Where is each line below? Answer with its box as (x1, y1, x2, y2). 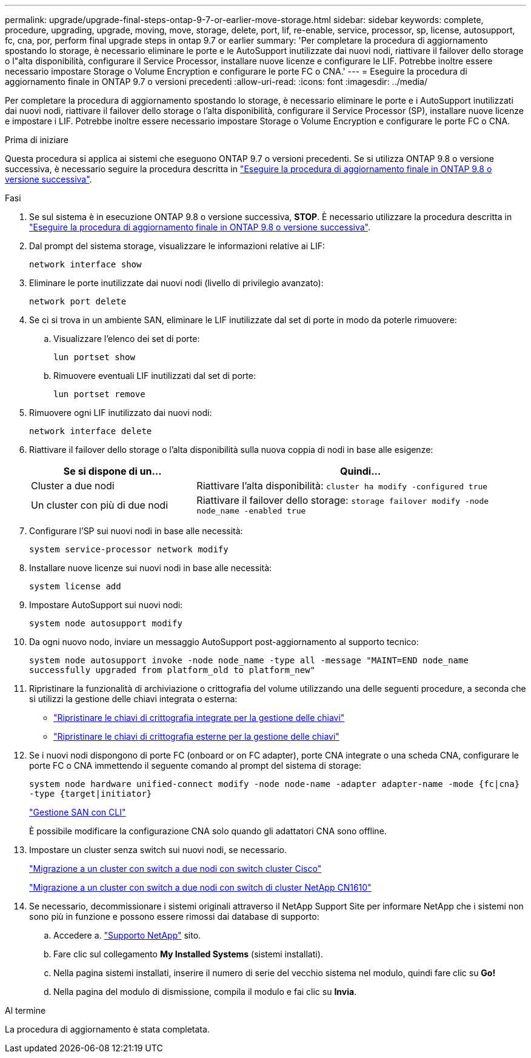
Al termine (5, 1005, 46, 1016)
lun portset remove (53, 389, 145, 399)
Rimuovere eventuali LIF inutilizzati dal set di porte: (53, 370, 256, 381)
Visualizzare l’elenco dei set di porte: (53, 333, 200, 344)
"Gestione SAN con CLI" (29, 807, 126, 817)
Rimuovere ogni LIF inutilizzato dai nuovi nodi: (29, 407, 212, 418)
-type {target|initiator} (29, 789, 152, 799)
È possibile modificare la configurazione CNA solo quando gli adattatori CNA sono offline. (29, 826, 387, 836)
